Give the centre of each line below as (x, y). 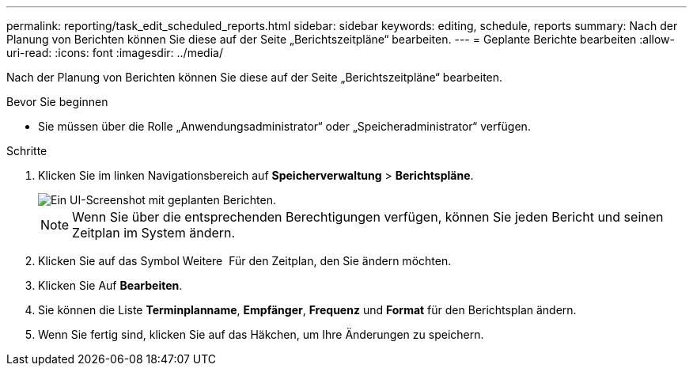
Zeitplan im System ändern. (154, 233)
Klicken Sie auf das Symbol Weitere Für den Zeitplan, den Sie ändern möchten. (245, 261)
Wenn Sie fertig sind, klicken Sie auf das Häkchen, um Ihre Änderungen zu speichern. (261, 334)
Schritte (27, 151)
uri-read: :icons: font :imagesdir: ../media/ (115, 53)
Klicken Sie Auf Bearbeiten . (110, 285)
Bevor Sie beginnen (57, 102)
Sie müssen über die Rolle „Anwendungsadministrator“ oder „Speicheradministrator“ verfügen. (284, 126)
